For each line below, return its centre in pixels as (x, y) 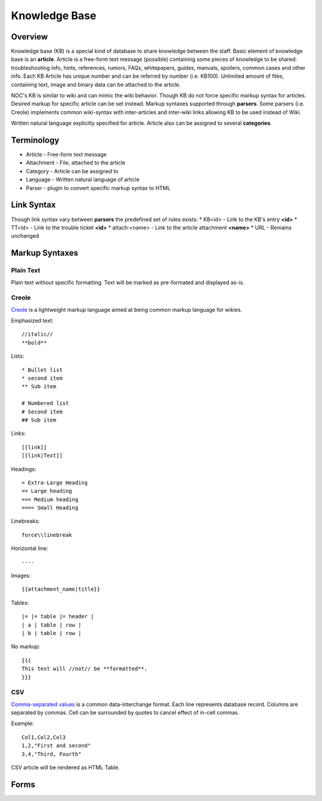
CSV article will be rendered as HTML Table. (65, 768)
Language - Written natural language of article (83, 180)
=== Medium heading (50, 499)
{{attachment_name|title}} (61, 589)
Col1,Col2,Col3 (44, 737)
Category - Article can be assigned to (72, 171)
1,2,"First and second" (56, 746)
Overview (30, 37)
